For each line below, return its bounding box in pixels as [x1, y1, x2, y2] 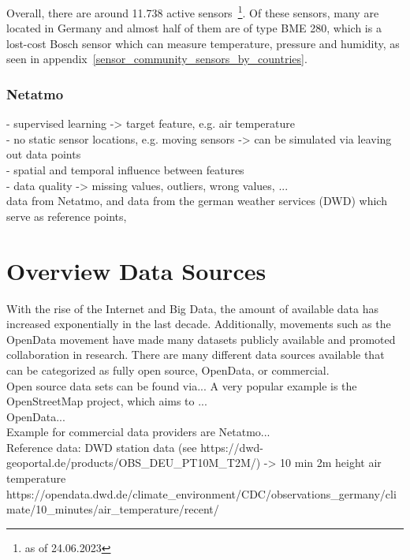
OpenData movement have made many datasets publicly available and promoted [6, 330, 396, 347]
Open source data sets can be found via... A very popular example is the [6, 377, 357, 394]
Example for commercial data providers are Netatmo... [6, 424, 270, 440]
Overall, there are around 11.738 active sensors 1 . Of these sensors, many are [6, 2, 379, 21]
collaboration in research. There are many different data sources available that [6, 346, 385, 363]
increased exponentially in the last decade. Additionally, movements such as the [6, 315, 391, 332]
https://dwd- [200, 439, 263, 455]
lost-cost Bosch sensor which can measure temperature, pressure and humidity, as [6, 35, 400, 51]
